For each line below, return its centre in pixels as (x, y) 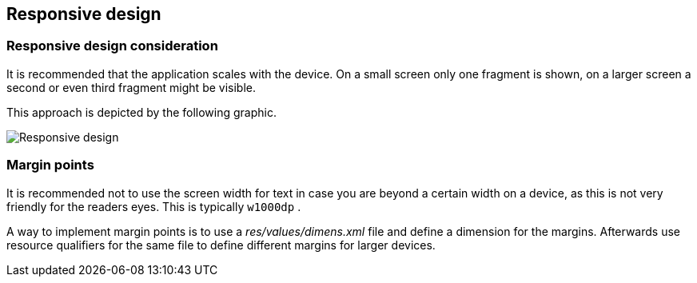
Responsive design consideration (112, 46)
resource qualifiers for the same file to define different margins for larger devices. (221, 245)
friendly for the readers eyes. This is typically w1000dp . (154, 206)
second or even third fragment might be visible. (131, 87)
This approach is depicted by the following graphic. (141, 112)
